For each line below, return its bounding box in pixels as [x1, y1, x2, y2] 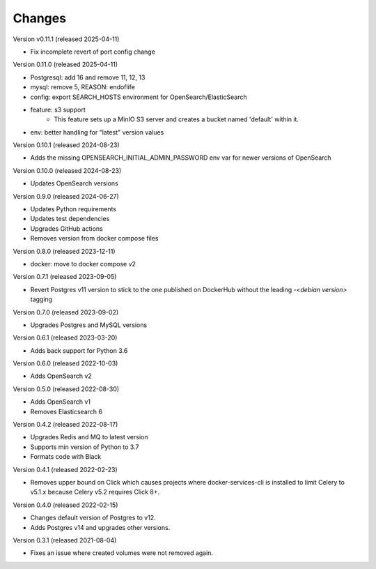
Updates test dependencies [30, 215, 110, 223]
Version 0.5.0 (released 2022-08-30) [13, 384, 120, 393]
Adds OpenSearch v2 [30, 372, 92, 380]
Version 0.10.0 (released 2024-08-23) [13, 166, 122, 174]
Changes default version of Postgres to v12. [30, 513, 156, 522]
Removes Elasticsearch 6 [30, 407, 102, 416]
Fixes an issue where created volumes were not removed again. [30, 549, 214, 557]
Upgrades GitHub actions [30, 224, 104, 233]
